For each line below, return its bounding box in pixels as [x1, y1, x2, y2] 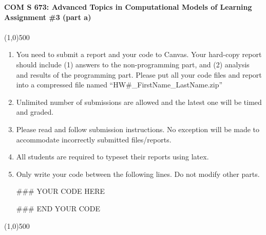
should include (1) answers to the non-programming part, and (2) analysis [16, 59, 250, 69]
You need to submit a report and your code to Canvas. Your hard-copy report [16, 49, 262, 60]
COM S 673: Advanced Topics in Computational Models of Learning [4, 2, 252, 12]
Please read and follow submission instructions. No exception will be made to [16, 123, 260, 134]
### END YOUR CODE [16, 203, 100, 213]
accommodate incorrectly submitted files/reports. [16, 134, 172, 144]
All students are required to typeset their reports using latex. [16, 151, 209, 162]
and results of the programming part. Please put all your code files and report [16, 69, 262, 80]
